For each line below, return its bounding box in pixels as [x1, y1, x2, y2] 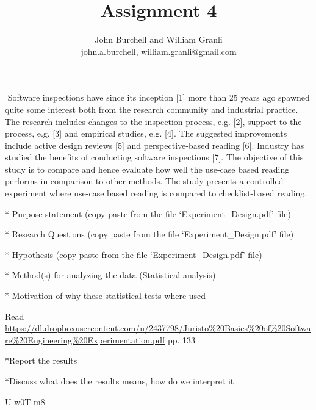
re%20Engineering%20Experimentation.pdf [5, 333, 165, 346]
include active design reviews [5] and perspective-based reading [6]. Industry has [5, 138, 304, 151]
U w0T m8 [5, 395, 45, 408]
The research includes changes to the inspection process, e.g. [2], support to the [5, 115, 302, 128]
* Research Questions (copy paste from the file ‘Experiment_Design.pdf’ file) [5, 228, 294, 240]
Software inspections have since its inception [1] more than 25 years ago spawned [7, 91, 310, 104]
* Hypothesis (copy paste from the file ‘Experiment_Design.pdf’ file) [5, 248, 262, 261]
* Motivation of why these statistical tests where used [5, 289, 206, 302]
